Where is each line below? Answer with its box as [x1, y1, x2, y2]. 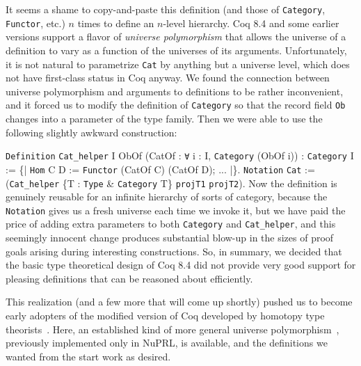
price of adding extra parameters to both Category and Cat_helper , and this [6, 216, 336, 231]
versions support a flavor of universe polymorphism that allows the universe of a [6, 29, 346, 44]
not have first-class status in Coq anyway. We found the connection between [6, 70, 330, 85]
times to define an [77, 15, 154, 30]
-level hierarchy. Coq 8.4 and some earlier [163, 15, 339, 30]
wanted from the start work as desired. [6, 349, 171, 363]
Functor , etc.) [6, 15, 65, 30]
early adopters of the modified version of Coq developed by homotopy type [6, 308, 325, 323]
